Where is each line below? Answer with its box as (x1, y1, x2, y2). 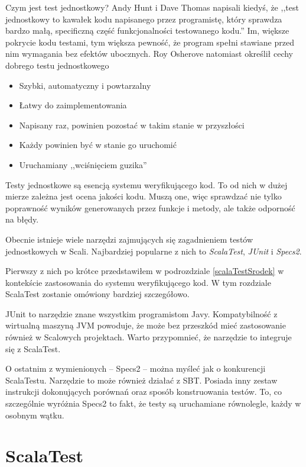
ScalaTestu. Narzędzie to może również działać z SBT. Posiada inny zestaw (5, 373, 278, 386)
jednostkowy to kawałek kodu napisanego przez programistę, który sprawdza (5, 12, 282, 25)
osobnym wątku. (5, 408, 64, 421)
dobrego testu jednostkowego (5, 59, 109, 71)
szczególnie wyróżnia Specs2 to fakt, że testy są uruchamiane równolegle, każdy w (5, 397, 301, 410)
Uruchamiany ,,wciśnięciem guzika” (19, 158, 147, 170)
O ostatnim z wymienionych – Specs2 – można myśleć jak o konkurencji (5, 362, 266, 375)
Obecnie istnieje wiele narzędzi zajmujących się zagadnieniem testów (5, 233, 253, 245)
